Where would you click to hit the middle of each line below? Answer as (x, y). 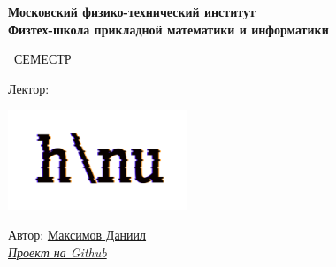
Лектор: (29, 88)
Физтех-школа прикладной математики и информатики (168, 29)
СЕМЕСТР (42, 59)
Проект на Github (57, 252)
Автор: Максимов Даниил (77, 235)
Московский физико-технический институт (132, 11)
